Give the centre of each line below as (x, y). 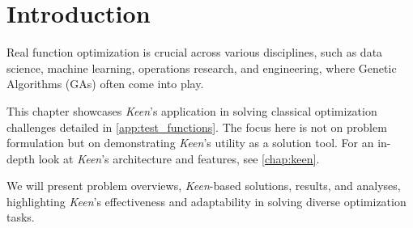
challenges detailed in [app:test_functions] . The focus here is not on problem (197, 127)
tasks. (21, 217)
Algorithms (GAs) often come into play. (105, 84)
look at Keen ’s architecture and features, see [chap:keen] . (179, 158)
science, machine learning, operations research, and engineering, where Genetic (202, 68)
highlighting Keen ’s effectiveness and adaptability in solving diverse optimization (206, 201)
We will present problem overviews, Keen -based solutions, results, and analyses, (204, 186)
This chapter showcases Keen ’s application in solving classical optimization (192, 110)
